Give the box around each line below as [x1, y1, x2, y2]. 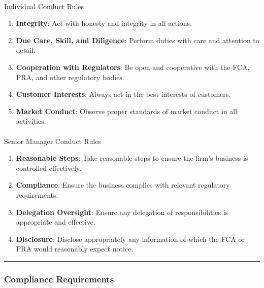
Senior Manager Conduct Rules [4, 135, 101, 146]
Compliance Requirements [4, 272, 114, 285]
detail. [16, 45, 36, 55]
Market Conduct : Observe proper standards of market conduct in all [16, 105, 238, 116]
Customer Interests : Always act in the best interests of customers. [16, 89, 231, 99]
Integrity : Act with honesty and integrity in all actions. [16, 18, 192, 28]
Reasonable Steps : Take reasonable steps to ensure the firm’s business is [16, 153, 248, 163]
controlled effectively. [16, 162, 82, 173]
